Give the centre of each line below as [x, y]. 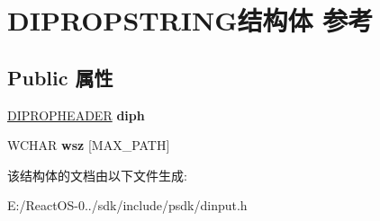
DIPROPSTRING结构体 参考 [190, 20]
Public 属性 [60, 77]
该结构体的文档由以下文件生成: [97, 175]
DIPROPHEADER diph [76, 115]
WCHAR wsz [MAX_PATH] [89, 145]
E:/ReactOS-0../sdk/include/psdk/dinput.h [127, 205]
